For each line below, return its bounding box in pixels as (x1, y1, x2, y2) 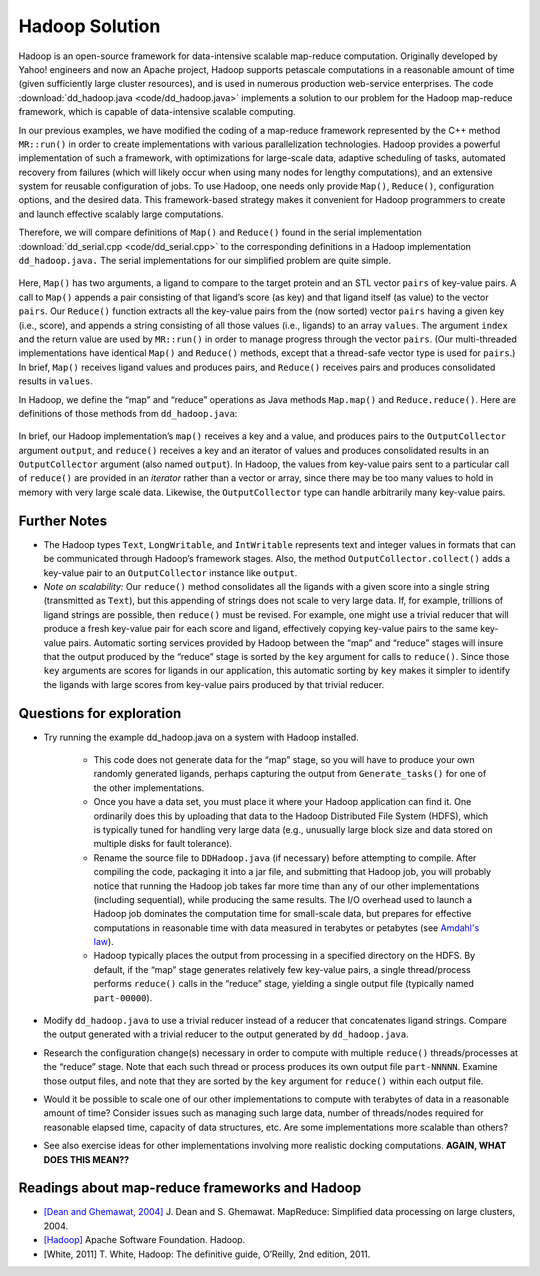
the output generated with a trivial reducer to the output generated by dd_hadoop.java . (43, 1028, 409, 1040)
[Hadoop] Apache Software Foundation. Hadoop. (43, 1234, 246, 1246)
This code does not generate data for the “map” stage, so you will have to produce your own (93, 753, 475, 765)
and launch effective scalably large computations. (18, 208, 224, 220)
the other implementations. (93, 781, 205, 794)
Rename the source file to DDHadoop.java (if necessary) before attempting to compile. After (93, 851, 477, 864)
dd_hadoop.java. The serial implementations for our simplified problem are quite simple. (18, 255, 392, 267)
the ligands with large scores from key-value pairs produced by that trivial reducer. (43, 678, 385, 690)
